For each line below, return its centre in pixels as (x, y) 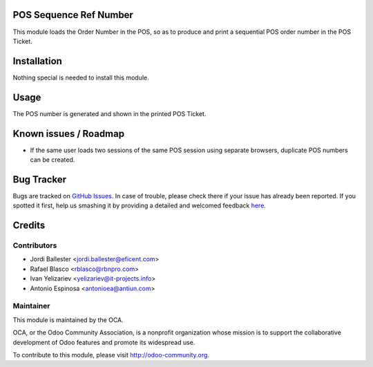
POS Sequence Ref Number (73, 15)
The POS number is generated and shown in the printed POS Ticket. (109, 113)
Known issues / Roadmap (68, 134)
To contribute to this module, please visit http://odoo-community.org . (111, 355)
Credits (29, 226)
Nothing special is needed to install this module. (81, 77)
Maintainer (31, 306)
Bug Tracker (40, 179)
